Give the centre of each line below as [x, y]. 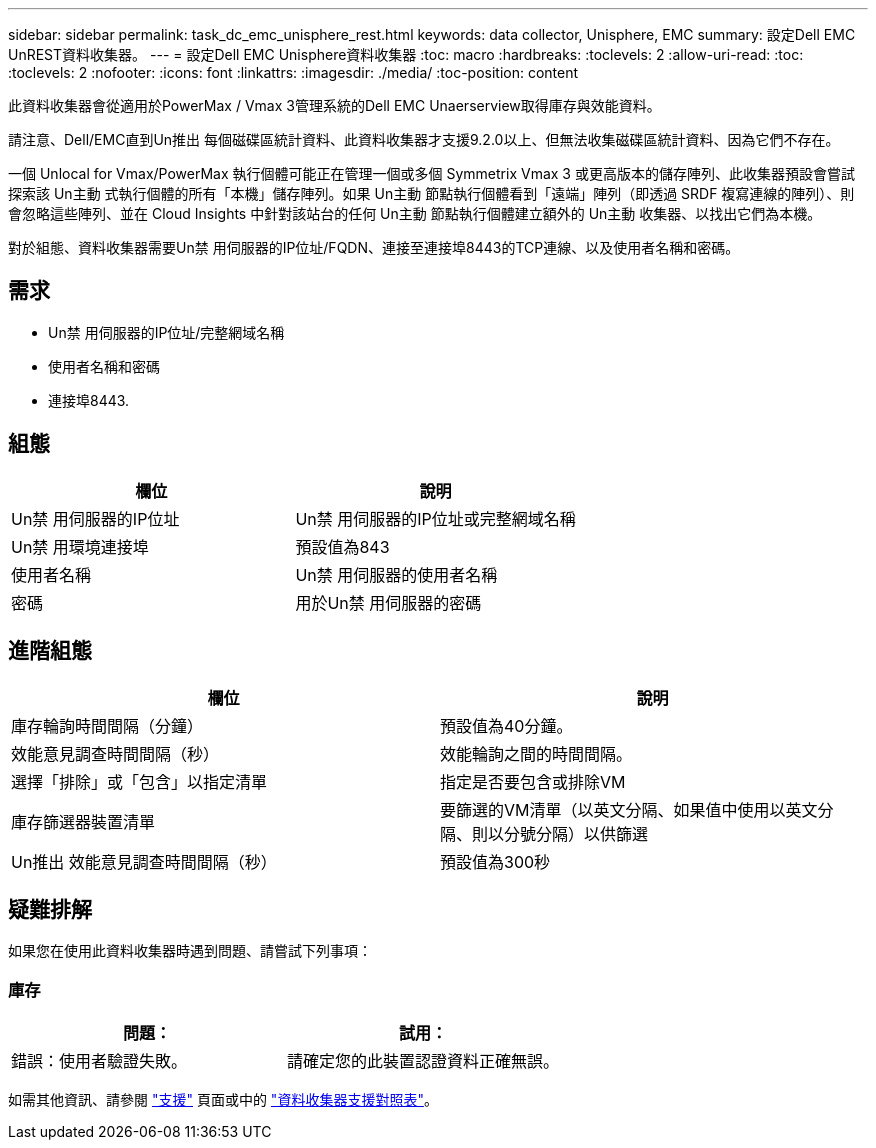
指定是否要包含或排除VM [533, 781]
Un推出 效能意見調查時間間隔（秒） [144, 861]
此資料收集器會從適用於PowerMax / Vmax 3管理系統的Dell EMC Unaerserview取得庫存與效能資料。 [334, 105]
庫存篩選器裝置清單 [83, 821]
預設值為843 [342, 546]
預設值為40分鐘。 [506, 725]
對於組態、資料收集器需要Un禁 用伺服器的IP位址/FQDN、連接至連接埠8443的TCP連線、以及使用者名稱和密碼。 [374, 247]
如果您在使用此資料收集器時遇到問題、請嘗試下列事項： [190, 951]
